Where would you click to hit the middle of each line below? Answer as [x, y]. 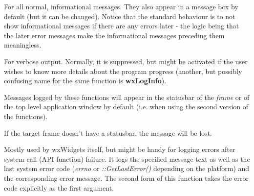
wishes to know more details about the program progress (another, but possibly [123, 71]
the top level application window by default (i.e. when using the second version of [126, 107]
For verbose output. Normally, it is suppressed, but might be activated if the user [126, 61]
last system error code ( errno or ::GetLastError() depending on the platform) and [127, 168]
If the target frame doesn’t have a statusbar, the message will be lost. [108, 133]
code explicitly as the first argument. [59, 187]
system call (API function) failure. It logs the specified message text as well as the [127, 159]
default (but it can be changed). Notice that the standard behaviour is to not [120, 16]
